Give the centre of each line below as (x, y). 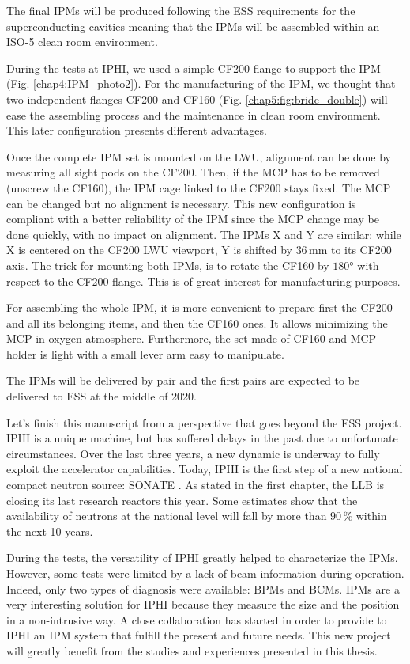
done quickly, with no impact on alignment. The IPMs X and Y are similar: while (204, 234)
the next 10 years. (50, 531)
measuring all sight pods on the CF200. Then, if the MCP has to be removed (193, 172)
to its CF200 (361, 250)
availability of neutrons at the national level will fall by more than (167, 516)
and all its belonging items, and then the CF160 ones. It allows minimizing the (197, 323)
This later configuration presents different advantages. (137, 130)
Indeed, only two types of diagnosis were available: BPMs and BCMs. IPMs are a (203, 588)
